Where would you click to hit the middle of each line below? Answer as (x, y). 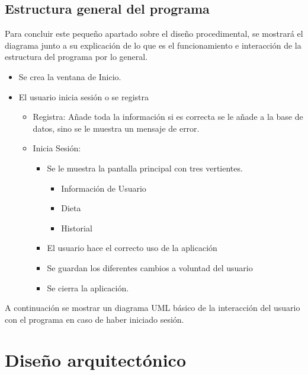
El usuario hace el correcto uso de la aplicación (132, 248)
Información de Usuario (104, 188)
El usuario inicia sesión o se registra (84, 96)
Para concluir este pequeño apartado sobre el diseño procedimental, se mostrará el (154, 34)
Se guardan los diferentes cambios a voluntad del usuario (150, 267)
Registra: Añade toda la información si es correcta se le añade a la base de (168, 117)
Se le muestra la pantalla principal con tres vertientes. (145, 168)
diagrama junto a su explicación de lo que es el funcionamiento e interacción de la (153, 45)
